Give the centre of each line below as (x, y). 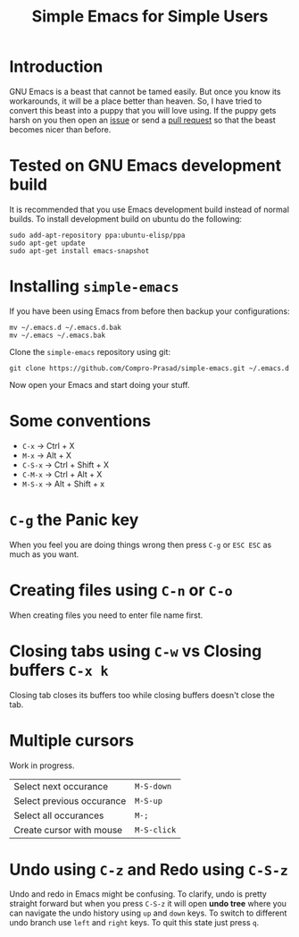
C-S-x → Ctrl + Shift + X (66, 464)
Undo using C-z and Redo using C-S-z (149, 869)
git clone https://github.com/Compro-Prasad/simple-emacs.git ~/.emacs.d (149, 368)
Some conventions (80, 421)
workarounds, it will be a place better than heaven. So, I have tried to (136, 101)
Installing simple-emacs (95, 287)
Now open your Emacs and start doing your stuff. (100, 384)
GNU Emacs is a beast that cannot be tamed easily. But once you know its (145, 91)
